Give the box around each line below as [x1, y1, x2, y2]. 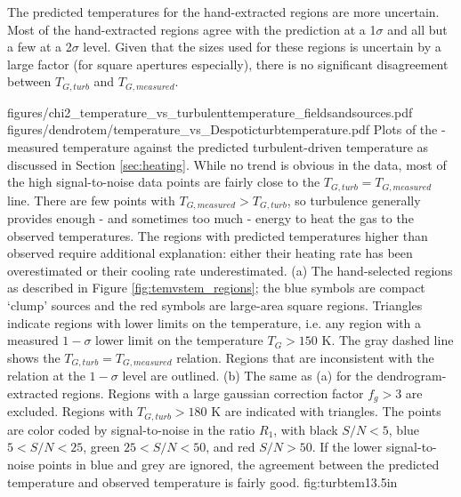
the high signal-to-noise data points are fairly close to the [7, 172, 320, 191]
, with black [273, 420, 338, 438]
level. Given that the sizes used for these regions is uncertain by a [83, 37, 441, 56]
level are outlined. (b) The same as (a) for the [122, 366, 373, 385]
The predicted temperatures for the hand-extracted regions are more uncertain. [7, 3, 440, 20]
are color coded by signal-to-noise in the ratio [7, 420, 255, 438]
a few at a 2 [7, 37, 72, 56]
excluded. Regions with [7, 402, 133, 421]
